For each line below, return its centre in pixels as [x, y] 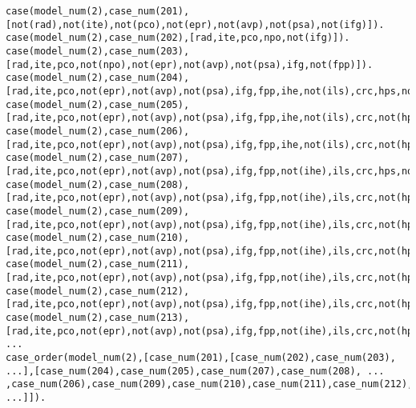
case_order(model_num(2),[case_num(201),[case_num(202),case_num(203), [201, 358]
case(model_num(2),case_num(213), [98, 318]
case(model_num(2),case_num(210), [98, 238]
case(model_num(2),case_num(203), [98, 51]
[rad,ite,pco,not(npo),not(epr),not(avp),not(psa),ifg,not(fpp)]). [190, 64]
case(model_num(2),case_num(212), [98, 291]
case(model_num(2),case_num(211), [98, 264]
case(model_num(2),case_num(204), [98, 78]
